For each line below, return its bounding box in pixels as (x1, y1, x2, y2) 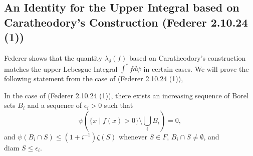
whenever (119, 131, 147, 141)
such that (104, 100, 133, 110)
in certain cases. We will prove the (143, 63, 249, 74)
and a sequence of (27, 100, 82, 110)
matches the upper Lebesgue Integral (4, 63, 118, 74)
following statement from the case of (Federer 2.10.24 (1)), (4, 73, 183, 84)
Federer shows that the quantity (4, 52, 103, 63)
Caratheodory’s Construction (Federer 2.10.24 (4, 14, 248, 30)
